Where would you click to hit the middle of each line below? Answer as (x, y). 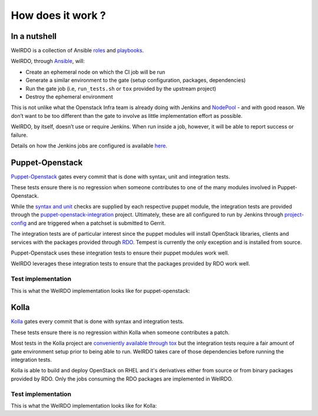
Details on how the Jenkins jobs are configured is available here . (89, 146)
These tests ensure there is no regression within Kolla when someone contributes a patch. (120, 332)
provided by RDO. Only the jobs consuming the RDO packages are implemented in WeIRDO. (122, 379)
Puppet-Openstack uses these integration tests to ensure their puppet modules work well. (120, 253)
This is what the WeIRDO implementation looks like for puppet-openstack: (100, 290)
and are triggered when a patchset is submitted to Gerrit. (97, 223)
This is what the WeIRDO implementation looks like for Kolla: (84, 405)
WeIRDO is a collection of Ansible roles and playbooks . (77, 51)
